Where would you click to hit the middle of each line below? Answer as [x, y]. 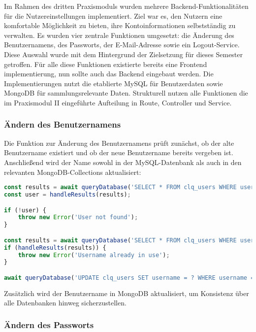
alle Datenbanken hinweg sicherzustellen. [65, 303]
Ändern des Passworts [49, 324]
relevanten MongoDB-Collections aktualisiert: [73, 172]
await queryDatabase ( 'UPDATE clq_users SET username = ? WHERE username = [129, 278]
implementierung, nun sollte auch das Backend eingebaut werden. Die [109, 74]
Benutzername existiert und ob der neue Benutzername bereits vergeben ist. [119, 152]
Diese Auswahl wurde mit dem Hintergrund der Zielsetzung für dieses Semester [124, 54]
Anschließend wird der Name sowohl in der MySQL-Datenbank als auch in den [123, 162]
